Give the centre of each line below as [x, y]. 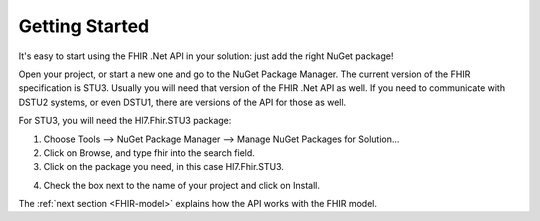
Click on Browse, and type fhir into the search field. [149, 152]
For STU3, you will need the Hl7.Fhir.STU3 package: [125, 121]
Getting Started [84, 26]
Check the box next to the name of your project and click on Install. [181, 185]
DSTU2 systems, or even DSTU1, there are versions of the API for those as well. [182, 102]
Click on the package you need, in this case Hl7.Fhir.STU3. [164, 167]
